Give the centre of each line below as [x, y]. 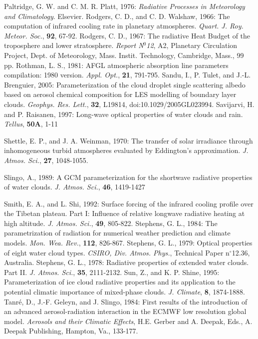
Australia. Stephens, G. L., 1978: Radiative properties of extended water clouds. [127, 262]
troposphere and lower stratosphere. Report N [74, 45]
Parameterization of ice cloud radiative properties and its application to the [120, 282]
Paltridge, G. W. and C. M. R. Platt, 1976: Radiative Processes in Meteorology [125, 6]
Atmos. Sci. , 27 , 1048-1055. [46, 160]
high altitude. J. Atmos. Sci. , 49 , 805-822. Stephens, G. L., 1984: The [111, 223]
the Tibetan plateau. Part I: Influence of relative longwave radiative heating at [125, 213]
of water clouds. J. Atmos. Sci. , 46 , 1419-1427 [75, 187]
